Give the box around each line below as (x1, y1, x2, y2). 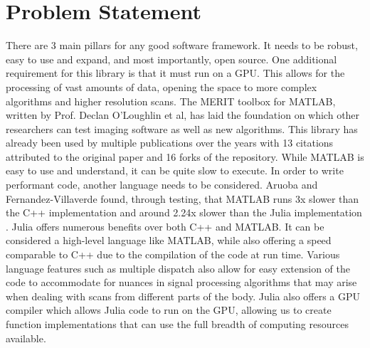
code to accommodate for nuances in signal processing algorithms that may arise (6, 275, 357, 290)
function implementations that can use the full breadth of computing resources (6, 317, 349, 331)
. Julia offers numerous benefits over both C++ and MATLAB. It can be (6, 218, 324, 233)
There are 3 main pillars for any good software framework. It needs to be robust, (6, 38, 358, 53)
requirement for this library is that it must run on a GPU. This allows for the (6, 65, 345, 80)
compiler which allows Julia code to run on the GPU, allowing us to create (6, 302, 332, 317)
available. (6, 330, 46, 345)
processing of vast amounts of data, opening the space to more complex (6, 79, 317, 94)
